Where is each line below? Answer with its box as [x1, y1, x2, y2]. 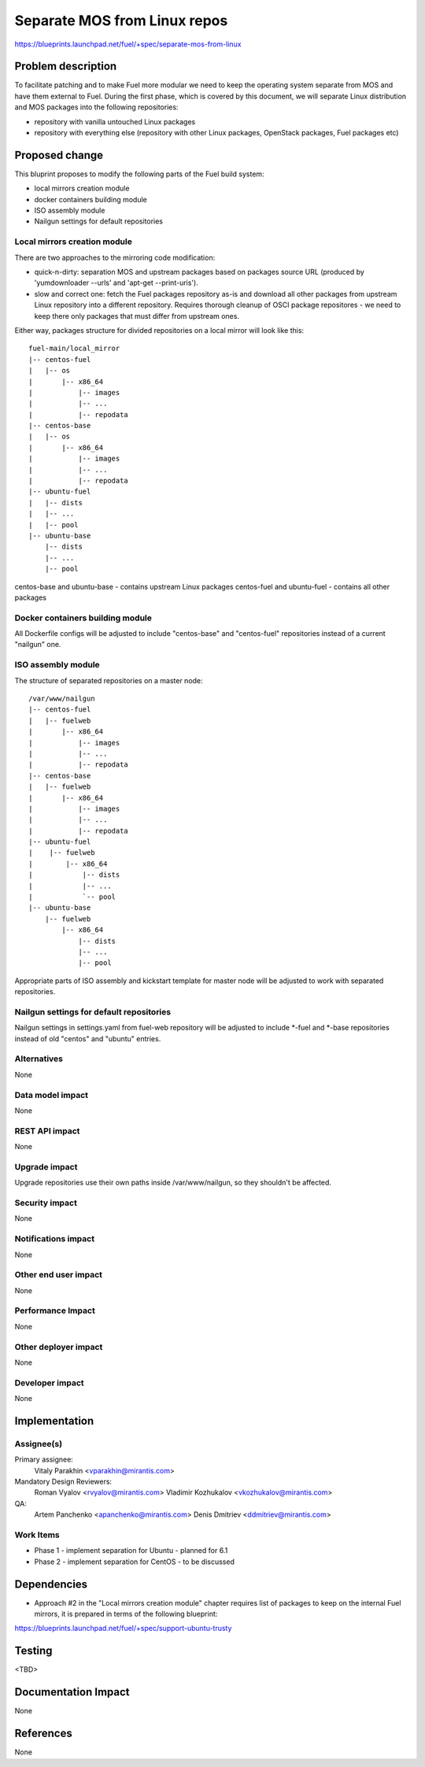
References [14, 1727, 72, 1740]
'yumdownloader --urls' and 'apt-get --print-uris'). [34, 278, 198, 287]
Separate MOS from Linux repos [14, 12, 228, 29]
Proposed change [14, 148, 104, 161]
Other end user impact [14, 1270, 102, 1281]
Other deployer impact [14, 1341, 103, 1352]
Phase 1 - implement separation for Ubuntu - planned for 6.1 [34, 1546, 228, 1555]
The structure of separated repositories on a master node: [14, 675, 204, 685]
